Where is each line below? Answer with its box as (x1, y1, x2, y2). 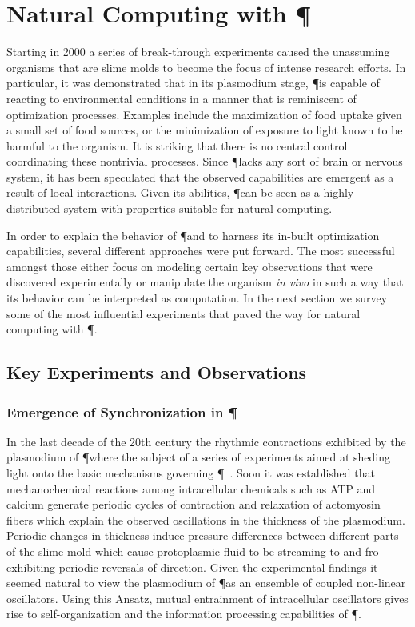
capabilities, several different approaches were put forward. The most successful (6, 242, 395, 259)
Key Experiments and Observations (6, 360, 307, 385)
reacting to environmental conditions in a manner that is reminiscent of (6, 90, 357, 106)
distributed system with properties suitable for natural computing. (6, 200, 333, 217)
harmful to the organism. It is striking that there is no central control (6, 137, 348, 154)
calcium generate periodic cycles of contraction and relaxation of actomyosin (6, 496, 381, 513)
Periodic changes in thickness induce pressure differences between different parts (6, 527, 399, 544)
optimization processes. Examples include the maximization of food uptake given (6, 106, 402, 122)
